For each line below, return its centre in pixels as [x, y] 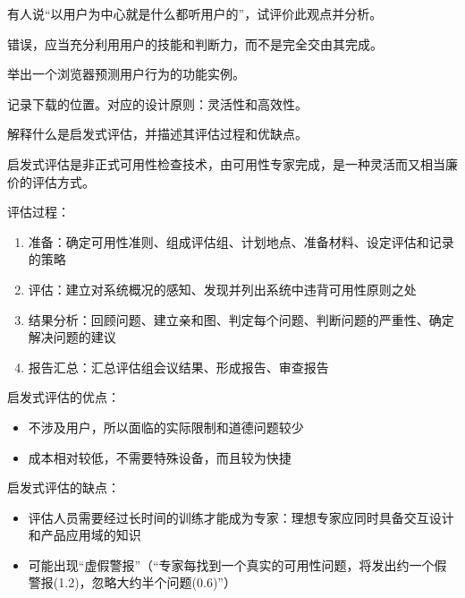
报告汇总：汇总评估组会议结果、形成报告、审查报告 [178, 367]
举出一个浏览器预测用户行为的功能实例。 [126, 74]
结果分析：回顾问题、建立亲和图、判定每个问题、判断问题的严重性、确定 [241, 319]
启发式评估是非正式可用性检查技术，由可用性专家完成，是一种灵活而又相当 [226, 163]
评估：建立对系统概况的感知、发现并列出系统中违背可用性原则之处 [222, 289]
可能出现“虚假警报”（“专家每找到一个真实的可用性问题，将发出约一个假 [237, 564]
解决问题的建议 [72, 337]
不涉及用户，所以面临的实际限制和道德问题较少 [166, 427]
